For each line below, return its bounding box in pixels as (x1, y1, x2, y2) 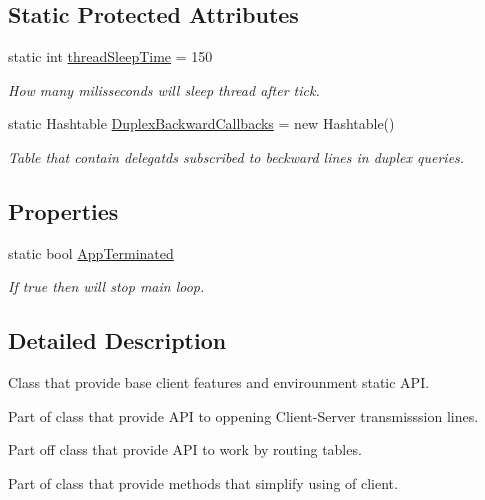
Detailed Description (8, 325, 227, 356)
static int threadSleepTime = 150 (8, 46, 213, 67)
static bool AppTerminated (8, 242, 174, 263)
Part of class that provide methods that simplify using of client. (8, 472, 398, 493)
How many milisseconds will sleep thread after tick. (8, 79, 320, 100)
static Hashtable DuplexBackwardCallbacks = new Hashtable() (8, 113, 395, 134)
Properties (8, 195, 119, 226)
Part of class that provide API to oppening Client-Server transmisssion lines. (8, 405, 479, 426)
